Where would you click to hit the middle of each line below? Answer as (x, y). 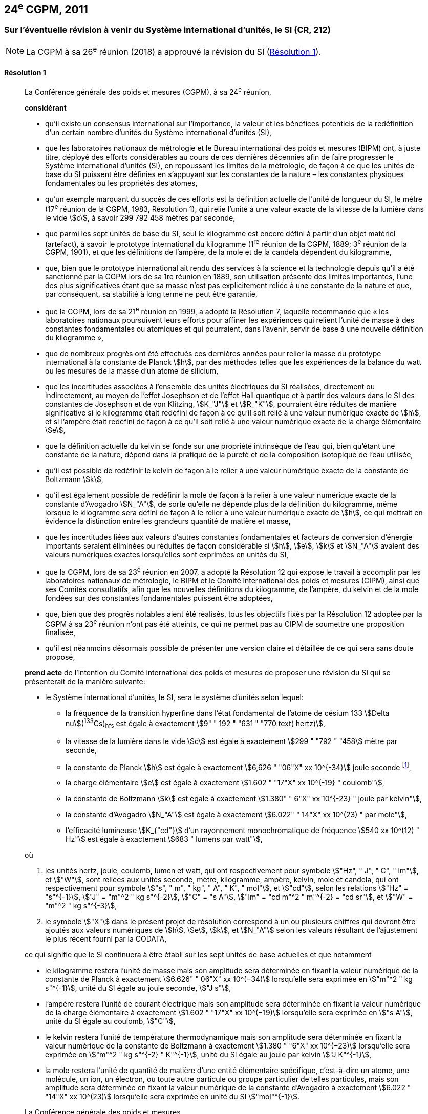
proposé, (60, 657)
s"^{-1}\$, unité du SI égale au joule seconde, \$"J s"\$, (138, 988)
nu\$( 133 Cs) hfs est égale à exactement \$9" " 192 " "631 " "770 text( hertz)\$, (196, 724)
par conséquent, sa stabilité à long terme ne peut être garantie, (151, 294)
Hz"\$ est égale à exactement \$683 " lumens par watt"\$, (164, 839)
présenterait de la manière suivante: (85, 682)
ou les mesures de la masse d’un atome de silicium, (132, 370)
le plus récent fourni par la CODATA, (106, 939)
